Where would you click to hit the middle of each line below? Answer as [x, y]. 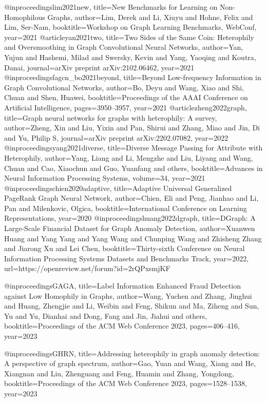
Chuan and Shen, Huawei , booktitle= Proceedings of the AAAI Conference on [126, 97]
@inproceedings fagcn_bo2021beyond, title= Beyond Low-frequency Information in [133, 77]
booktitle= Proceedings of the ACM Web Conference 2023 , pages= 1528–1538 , [126, 383]
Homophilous [25, 17]
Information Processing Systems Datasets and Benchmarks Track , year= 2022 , [127, 258]
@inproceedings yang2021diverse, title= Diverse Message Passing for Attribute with [133, 148]
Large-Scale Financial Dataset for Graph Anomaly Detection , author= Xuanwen [130, 228]
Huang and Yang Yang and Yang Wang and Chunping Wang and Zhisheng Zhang [133, 238]
